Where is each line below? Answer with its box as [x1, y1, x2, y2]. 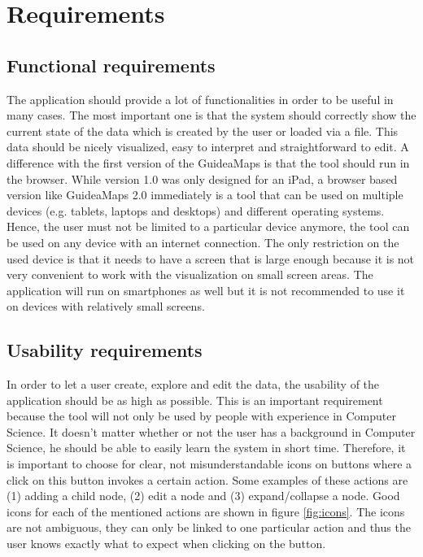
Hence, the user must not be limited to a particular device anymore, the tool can [7, 218, 410, 235]
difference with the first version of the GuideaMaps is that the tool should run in [7, 154, 410, 171]
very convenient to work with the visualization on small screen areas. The [7, 266, 373, 283]
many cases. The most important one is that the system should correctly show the [7, 107, 416, 124]
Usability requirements [7, 337, 203, 363]
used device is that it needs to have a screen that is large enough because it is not [7, 250, 415, 267]
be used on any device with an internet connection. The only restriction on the [7, 233, 399, 250]
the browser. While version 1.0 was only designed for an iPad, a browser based [7, 170, 398, 187]
